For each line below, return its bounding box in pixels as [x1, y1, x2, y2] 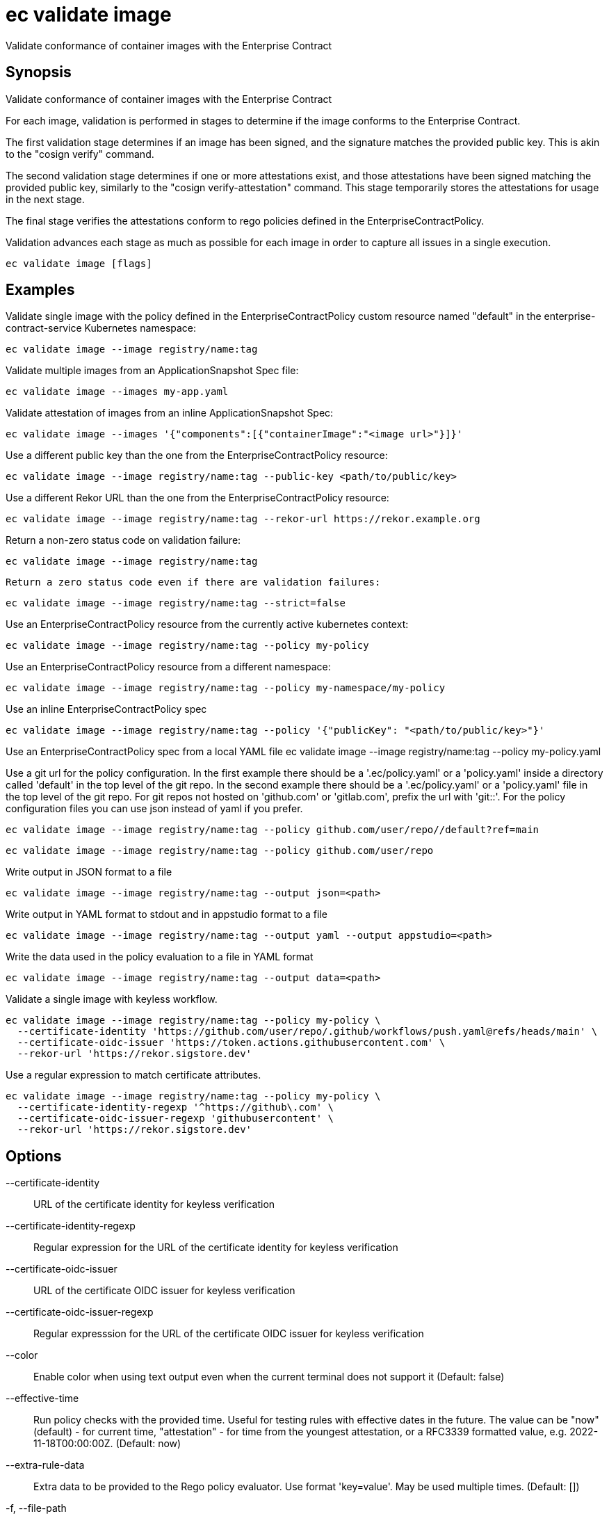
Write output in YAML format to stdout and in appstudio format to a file [6, 908, 327, 921]
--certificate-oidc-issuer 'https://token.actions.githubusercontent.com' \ [17, 1037, 446, 1049]
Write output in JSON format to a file [6, 866, 172, 878]
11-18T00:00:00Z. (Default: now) [33, 1437, 181, 1450]
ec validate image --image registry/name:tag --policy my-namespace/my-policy [6, 682, 446, 694]
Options [6, 1147, 62, 1165]
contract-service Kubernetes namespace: [6, 322, 197, 334]
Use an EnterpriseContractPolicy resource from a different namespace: [6, 661, 331, 673]
